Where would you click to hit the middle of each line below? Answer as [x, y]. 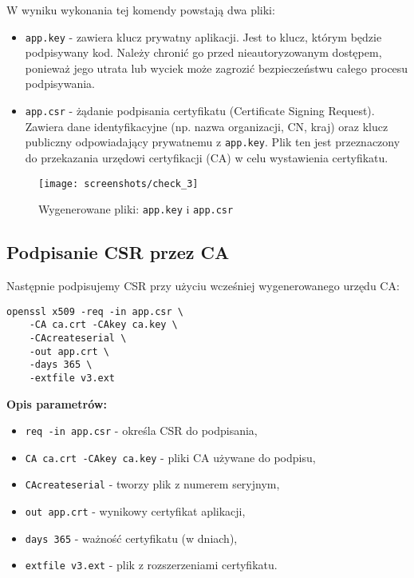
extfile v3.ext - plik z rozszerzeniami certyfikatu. [151, 565]
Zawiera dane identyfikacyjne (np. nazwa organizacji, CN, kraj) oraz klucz [207, 126]
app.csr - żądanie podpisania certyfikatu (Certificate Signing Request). [200, 111]
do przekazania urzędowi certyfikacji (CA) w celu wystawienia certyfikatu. [207, 157]
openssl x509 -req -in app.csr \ [95, 311]
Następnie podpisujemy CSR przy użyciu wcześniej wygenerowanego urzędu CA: [203, 286]
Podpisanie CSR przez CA [118, 252]
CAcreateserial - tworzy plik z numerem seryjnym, [152, 484]
